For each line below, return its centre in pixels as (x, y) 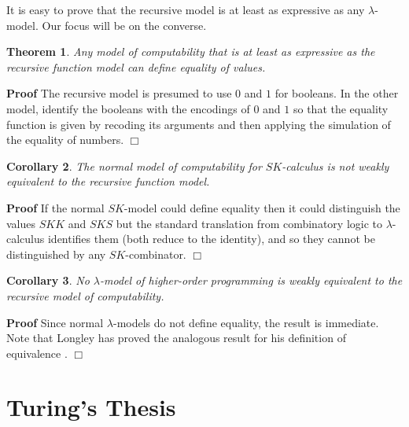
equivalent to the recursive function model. (108, 181)
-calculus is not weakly (335, 166)
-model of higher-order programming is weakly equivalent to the (251, 280)
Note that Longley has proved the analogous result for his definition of (176, 338)
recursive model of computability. (85, 295)
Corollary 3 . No (48, 280)
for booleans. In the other (337, 93)
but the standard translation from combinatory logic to (249, 223)
